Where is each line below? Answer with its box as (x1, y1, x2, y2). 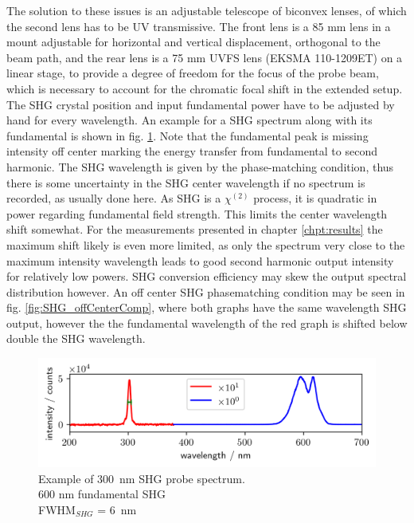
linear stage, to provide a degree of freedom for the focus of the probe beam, (6, 65, 379, 81)
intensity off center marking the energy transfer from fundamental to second (6, 143, 377, 159)
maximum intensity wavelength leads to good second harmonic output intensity (6, 252, 394, 269)
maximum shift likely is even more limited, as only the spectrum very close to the (6, 236, 405, 253)
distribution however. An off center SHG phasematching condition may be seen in (6, 283, 405, 300)
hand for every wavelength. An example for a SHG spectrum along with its (6, 112, 373, 128)
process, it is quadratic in (253, 190, 377, 206)
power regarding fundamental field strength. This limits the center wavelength (6, 205, 387, 222)
